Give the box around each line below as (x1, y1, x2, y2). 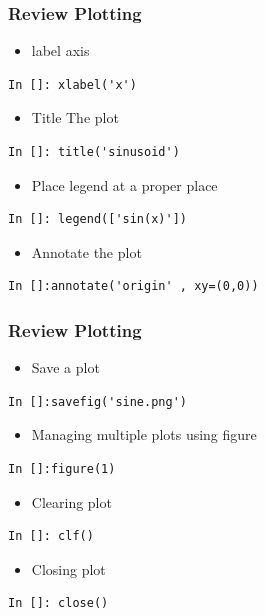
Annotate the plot (31, 241, 142, 262)
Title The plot (31, 107, 119, 128)
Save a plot (31, 357, 100, 378)
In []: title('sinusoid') (8, 145, 180, 159)
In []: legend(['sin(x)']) (8, 212, 187, 227)
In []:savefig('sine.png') (8, 394, 187, 409)
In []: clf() (8, 529, 94, 544)
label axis (31, 40, 90, 61)
